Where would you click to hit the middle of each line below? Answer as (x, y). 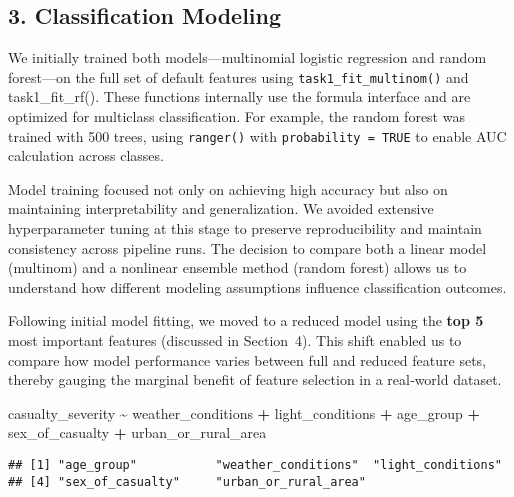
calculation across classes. (86, 155)
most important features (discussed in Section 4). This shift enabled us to (235, 340)
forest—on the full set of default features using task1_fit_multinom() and (238, 76)
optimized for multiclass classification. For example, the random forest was (236, 116)
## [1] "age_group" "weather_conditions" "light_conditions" (255, 465)
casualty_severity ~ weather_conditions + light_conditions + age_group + (244, 412)
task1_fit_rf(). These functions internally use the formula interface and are (239, 96)
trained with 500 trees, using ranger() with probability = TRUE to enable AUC (257, 135)
